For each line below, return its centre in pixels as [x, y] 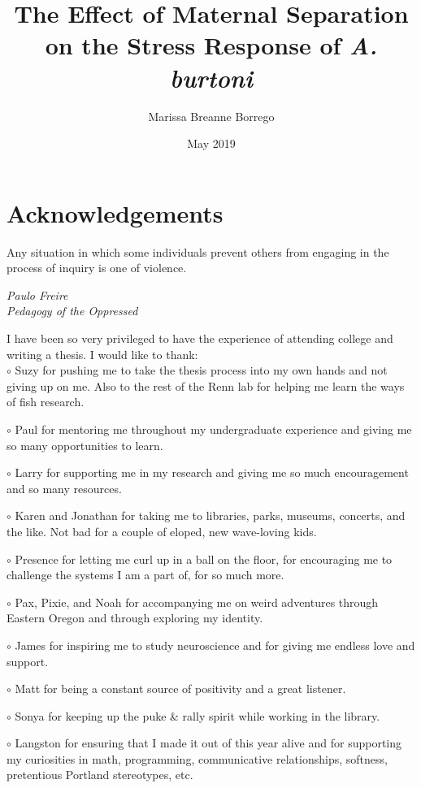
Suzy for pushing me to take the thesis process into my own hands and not [201, 370]
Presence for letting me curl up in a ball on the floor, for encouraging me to [204, 559]
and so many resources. [64, 488]
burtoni [211, 77]
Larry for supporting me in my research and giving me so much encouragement [212, 472]
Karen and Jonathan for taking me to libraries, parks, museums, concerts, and [210, 515]
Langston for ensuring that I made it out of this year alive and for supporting [208, 743]
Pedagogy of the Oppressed [72, 311]
